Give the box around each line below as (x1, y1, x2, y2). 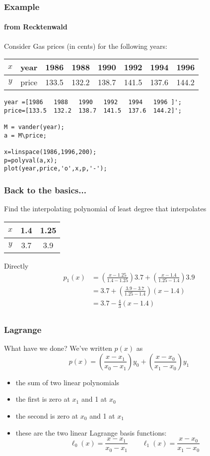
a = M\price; (4, 132, 47, 139)
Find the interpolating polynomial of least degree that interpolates (4, 203, 207, 214)
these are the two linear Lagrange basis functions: (15, 427, 167, 438)
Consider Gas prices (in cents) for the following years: (4, 40, 167, 51)
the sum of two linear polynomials (15, 377, 120, 387)
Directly (4, 260, 29, 271)
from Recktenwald (4, 21, 68, 32)
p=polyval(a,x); (4, 156, 58, 164)
